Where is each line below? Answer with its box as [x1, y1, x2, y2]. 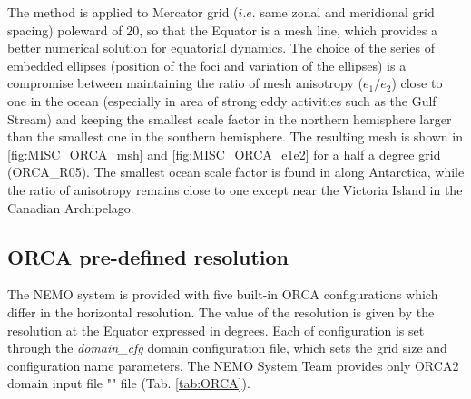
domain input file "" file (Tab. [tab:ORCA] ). [7, 374, 250, 393]
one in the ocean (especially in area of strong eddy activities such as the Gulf [7, 91, 437, 110]
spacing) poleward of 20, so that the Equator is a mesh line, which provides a [7, 20, 437, 39]
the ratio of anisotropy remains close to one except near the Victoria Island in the [7, 180, 463, 199]
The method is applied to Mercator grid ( [7, 3, 239, 21]
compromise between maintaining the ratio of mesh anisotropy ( [7, 73, 363, 92]
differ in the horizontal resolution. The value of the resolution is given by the [7, 302, 435, 321]
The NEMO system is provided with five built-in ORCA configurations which [7, 285, 438, 304]
